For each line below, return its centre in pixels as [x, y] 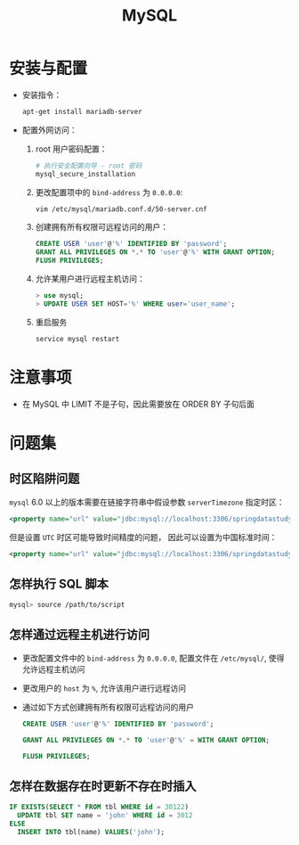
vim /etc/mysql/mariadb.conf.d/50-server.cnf [121, 209]
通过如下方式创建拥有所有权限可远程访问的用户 [108, 707]
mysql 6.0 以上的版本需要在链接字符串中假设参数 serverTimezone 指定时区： [147, 502]
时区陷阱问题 [44, 479]
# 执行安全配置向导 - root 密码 [89, 166]
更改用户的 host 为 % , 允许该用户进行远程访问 [104, 688]
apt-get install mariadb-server [82, 111]
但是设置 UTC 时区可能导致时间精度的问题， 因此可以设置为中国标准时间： [143, 537]
